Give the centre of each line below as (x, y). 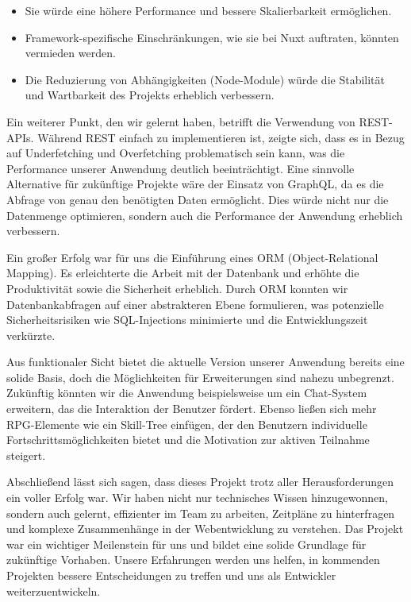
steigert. (26, 455)
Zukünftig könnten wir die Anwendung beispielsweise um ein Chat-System (187, 393)
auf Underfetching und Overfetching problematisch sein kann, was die (176, 153)
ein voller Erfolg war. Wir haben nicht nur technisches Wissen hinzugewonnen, (197, 498)
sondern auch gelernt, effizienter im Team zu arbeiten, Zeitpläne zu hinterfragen (201, 513)
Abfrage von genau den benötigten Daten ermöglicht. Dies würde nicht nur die (198, 199)
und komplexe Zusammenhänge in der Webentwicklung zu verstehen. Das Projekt (205, 529)
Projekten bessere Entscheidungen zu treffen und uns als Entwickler (171, 575)
